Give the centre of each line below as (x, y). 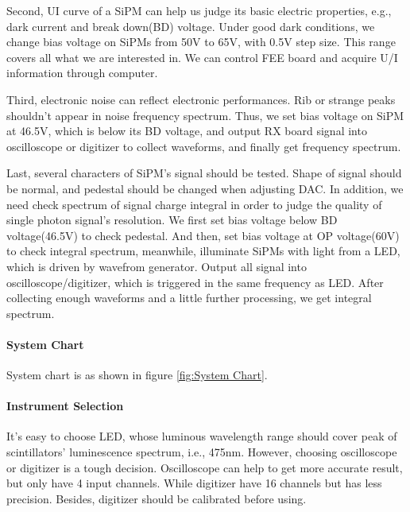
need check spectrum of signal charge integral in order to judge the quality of (194, 204)
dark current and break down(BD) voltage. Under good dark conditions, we (191, 26)
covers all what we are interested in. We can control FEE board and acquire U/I (202, 57)
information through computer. (82, 73)
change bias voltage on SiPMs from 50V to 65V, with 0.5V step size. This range (201, 42)
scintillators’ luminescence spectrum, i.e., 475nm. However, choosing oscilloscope (202, 452)
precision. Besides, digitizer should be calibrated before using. (157, 498)
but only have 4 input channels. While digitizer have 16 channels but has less (194, 483)
